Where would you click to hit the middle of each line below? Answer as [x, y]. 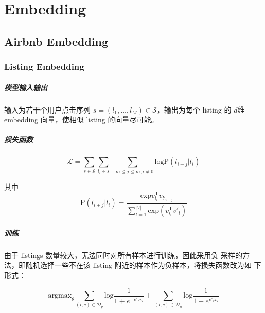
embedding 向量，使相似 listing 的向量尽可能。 [81, 119]
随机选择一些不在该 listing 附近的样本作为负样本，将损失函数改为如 [138, 265]
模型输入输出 [26, 87]
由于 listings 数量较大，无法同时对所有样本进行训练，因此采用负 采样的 [123, 255]
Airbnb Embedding [56, 41]
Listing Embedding [44, 67]
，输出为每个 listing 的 [194, 109]
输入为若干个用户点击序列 [47, 109]
